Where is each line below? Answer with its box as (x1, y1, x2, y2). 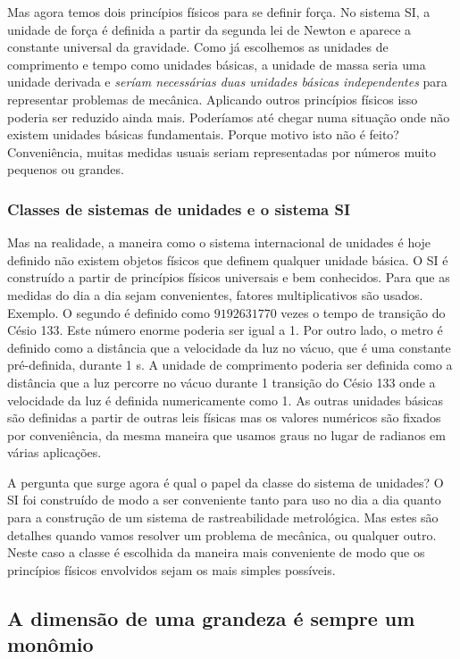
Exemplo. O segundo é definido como (7, 303, 210, 321)
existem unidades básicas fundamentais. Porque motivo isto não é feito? (7, 125, 399, 144)
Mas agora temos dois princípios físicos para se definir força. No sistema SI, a (7, 3, 431, 21)
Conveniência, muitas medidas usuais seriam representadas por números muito (7, 142, 436, 161)
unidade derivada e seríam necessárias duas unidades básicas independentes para (7, 72, 447, 91)
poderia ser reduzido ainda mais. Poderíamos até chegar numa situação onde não (7, 107, 450, 126)
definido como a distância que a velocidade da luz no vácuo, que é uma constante (7, 338, 451, 356)
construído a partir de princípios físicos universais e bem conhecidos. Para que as (7, 268, 450, 287)
